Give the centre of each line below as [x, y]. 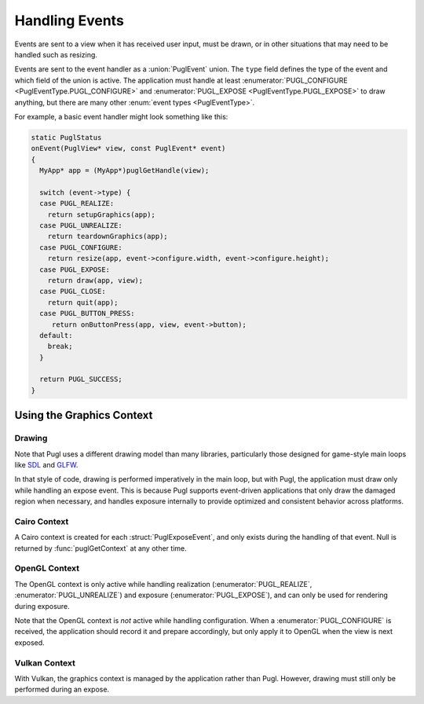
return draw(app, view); [95, 280]
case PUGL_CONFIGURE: [81, 247]
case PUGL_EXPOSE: [75, 269]
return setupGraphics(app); [102, 214]
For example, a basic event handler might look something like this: [121, 116]
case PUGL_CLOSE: [73, 291]
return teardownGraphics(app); [108, 236]
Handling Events [69, 20]
